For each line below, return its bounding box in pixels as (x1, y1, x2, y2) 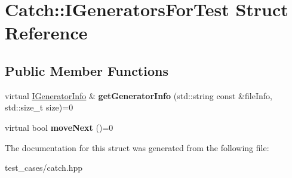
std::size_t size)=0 (5, 101, 73, 113)
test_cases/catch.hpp (5, 161, 83, 174)
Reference (5, 20, 88, 45)
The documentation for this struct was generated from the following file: (5, 141, 269, 154)
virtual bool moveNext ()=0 (5, 121, 113, 133)
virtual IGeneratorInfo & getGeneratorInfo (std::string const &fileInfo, (5, 89, 272, 102)
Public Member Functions (5, 61, 168, 79)
